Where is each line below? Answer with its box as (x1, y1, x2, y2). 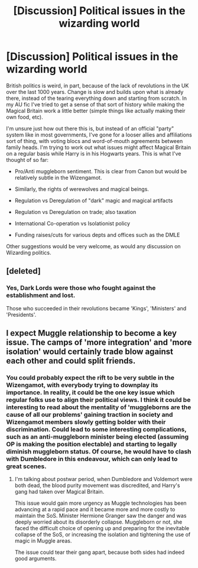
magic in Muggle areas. (14, 537, 72, 544)
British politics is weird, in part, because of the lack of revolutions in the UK (6, 82, 189, 89)
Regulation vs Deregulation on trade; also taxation (14, 208, 137, 215)
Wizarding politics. (6, 249, 51, 256)
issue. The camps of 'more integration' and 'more (6, 337, 192, 348)
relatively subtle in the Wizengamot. (14, 174, 102, 181)
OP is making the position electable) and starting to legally (6, 440, 177, 448)
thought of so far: (6, 156, 49, 163)
